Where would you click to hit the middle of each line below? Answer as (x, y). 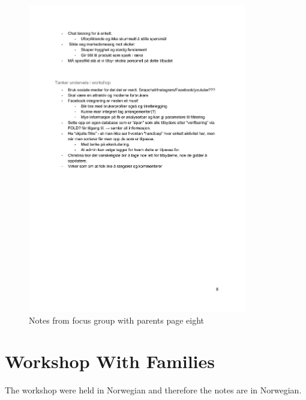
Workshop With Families (110, 361)
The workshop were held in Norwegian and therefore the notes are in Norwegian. (153, 390)
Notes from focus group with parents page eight (117, 320)
